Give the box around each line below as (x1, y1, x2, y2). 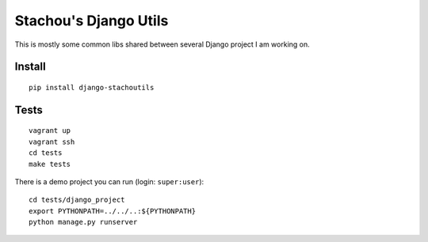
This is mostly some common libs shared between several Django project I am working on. (14, 40, 311, 49)
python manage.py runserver (29, 217, 138, 227)
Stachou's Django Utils (14, 12, 169, 29)
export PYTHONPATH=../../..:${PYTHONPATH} (29, 206, 197, 215)
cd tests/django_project (29, 195, 125, 205)
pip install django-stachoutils (29, 83, 155, 92)
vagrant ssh (29, 137, 75, 146)
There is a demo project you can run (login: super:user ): (14, 176, 204, 186)
